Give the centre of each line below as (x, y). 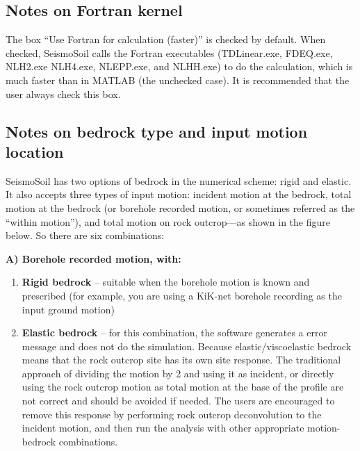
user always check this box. (63, 93)
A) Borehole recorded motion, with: (93, 258)
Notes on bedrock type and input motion (157, 131)
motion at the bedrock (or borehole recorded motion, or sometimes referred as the (180, 207)
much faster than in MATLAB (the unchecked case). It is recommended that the (178, 80)
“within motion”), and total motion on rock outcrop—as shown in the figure (168, 221)
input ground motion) (68, 309)
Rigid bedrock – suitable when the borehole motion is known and (166, 282)
